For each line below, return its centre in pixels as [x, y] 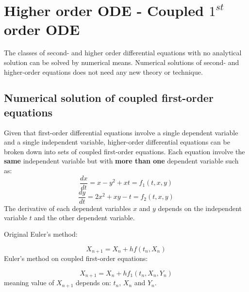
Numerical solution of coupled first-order [109, 98]
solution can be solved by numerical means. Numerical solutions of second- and [122, 62]
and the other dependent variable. [84, 218]
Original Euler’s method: [41, 234]
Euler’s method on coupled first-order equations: [76, 258]
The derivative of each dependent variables [67, 208]
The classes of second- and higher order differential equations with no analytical [123, 53]
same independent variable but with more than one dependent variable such [121, 161]
